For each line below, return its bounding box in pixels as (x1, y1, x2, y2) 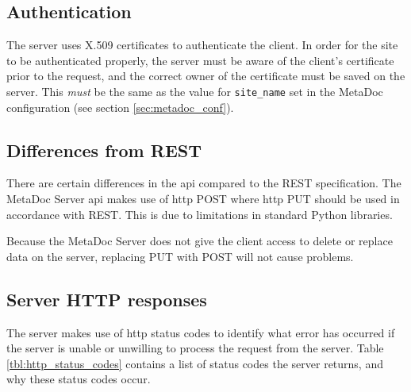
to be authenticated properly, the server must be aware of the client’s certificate (6, 52, 394, 68)
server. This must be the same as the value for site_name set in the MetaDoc (6, 83, 383, 99)
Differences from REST (6, 137, 202, 162)
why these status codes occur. (6, 371, 151, 387)
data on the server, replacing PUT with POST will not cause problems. (6, 248, 354, 264)
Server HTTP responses (6, 286, 207, 311)
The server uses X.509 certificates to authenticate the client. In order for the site (6, 37, 398, 53)
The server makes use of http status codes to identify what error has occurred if (6, 324, 395, 340)
